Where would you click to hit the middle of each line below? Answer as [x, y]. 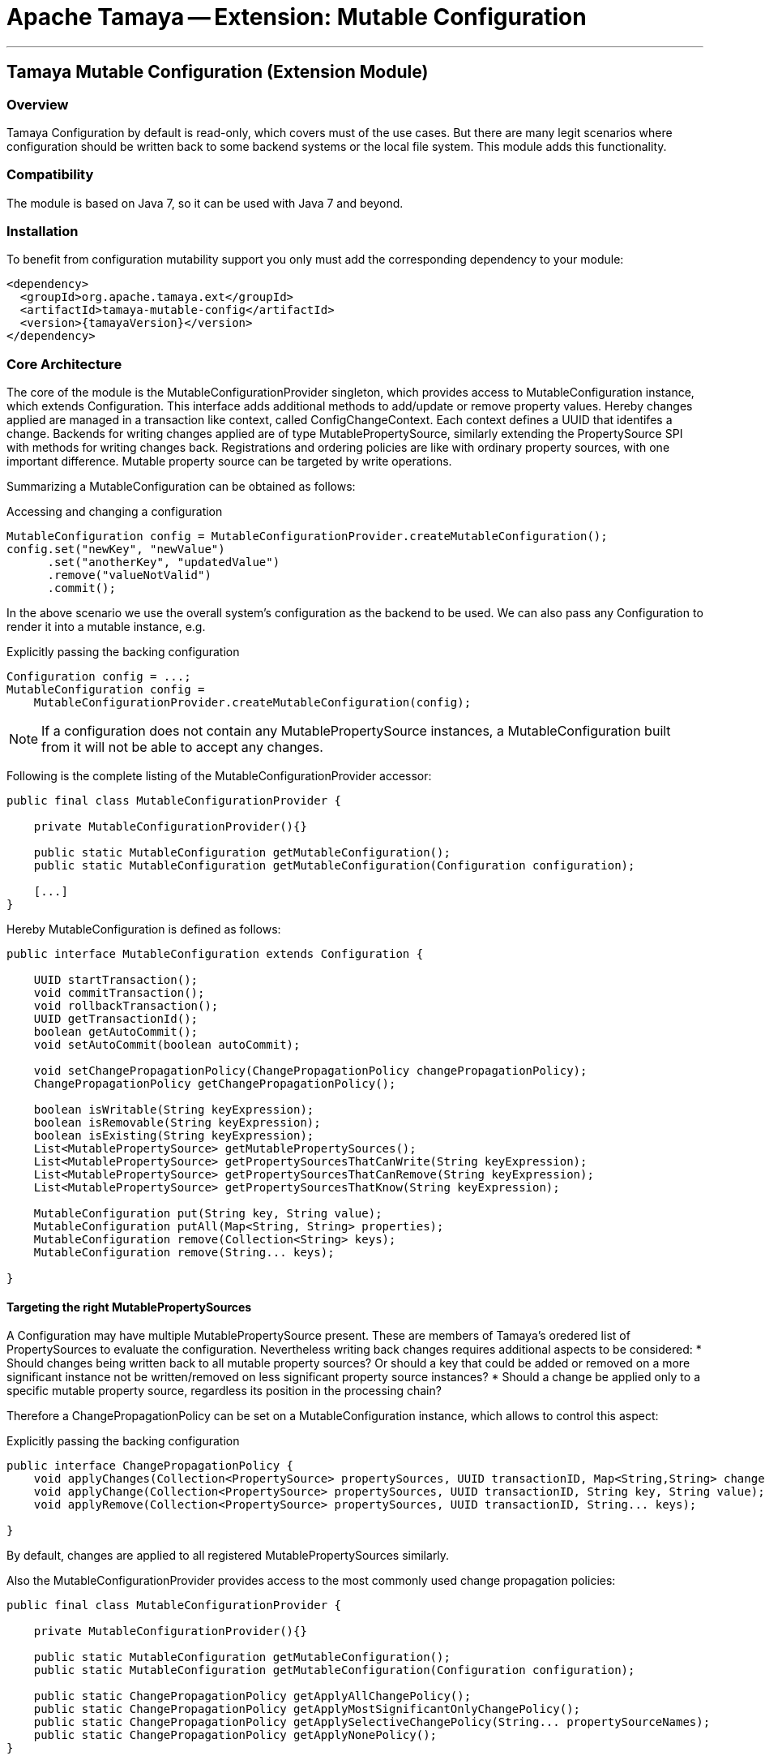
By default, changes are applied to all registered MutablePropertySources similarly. [228, 1556]
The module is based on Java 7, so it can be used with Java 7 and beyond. [205, 203]
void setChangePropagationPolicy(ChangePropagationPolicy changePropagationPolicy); [310, 1071]
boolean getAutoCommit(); [116, 1032]
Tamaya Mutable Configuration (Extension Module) [218, 72]
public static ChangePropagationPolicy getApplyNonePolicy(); [235, 1735]
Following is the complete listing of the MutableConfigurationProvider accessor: [219, 776]
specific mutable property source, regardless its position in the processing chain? [224, 1391]
